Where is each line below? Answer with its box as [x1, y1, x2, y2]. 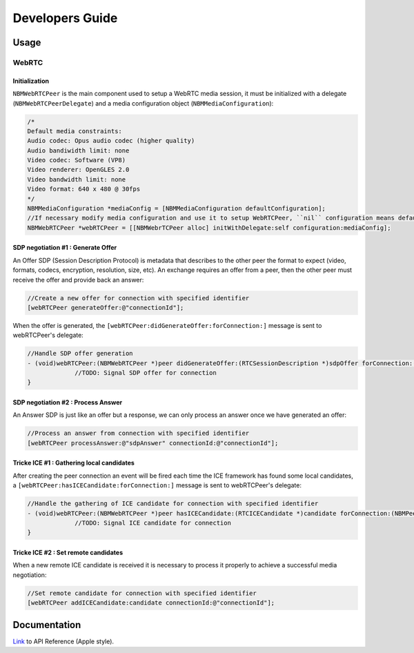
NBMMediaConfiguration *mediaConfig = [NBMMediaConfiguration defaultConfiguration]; [27, 204, 326, 213]
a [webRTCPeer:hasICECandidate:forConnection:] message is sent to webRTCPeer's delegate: [12, 481, 302, 489]
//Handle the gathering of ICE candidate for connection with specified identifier [27, 500, 319, 507]
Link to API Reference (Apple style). [12, 637, 114, 645]
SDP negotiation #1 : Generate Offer [12, 244, 117, 252]
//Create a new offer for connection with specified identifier [27, 294, 250, 302]
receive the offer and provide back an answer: [12, 275, 144, 284]
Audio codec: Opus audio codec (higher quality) [27, 137, 195, 145]
